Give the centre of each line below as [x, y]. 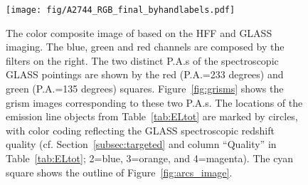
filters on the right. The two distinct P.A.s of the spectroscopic [142, 60]
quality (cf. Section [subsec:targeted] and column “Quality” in [141, 144]
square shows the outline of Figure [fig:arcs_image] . [119, 172]
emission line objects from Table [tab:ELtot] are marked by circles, [152, 116]
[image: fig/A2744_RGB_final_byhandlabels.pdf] [121, 10]
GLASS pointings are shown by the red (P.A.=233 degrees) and [145, 74]
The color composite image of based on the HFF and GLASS [139, 32]
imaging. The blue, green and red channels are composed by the [145, 47]
